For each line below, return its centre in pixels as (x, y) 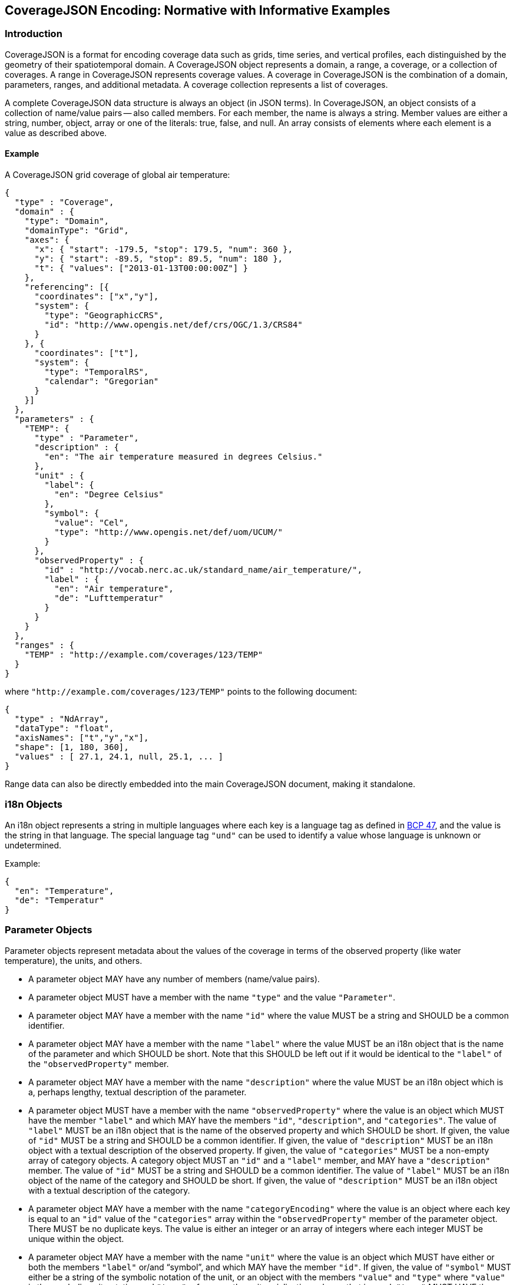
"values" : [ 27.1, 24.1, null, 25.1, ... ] (119, 757)
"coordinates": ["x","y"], (97, 297)
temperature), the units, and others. (74, 960)
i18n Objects (34, 805)
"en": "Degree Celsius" (109, 495)
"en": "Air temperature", (114, 589)
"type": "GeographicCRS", (104, 316)
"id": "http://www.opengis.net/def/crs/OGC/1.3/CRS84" (173, 325)
